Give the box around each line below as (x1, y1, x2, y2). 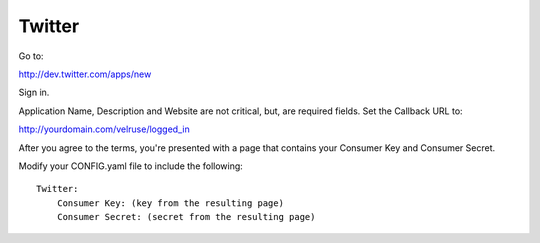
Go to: (18, 50, 44, 62)
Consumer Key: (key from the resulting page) (56, 197, 285, 209)
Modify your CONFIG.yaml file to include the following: (18, 160, 244, 172)
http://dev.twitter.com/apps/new (18, 68, 152, 80)
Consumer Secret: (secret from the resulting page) (56, 211, 316, 223)
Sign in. (18, 86, 50, 99)
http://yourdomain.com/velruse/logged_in (18, 123, 190, 135)
